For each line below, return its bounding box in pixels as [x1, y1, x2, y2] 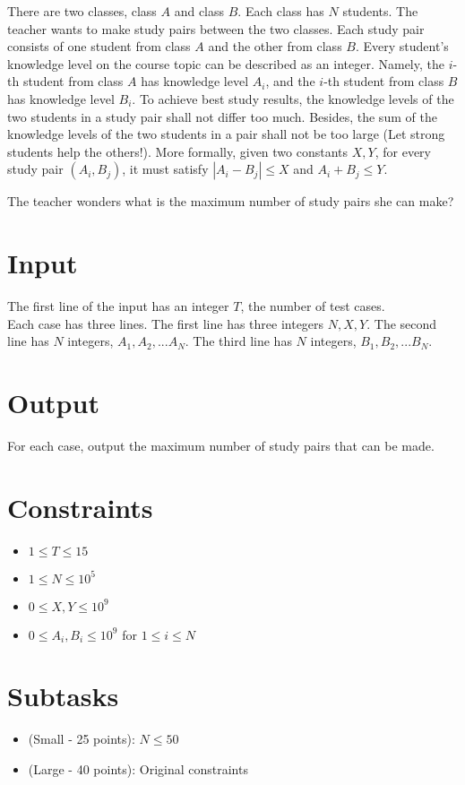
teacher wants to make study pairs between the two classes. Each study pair [7, 19, 425, 38]
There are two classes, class [7, 2, 157, 20]
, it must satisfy [122, 160, 209, 178]
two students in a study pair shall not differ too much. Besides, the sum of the [7, 107, 437, 125]
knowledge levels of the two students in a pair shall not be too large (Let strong [7, 125, 445, 143]
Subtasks [7, 677, 119, 714]
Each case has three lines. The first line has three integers [7, 314, 324, 332]
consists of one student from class [7, 37, 191, 56]
